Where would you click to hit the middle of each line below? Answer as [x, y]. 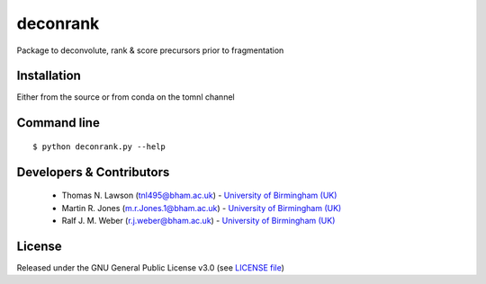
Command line [58, 123]
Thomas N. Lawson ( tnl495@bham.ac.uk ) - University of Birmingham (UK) [199, 195]
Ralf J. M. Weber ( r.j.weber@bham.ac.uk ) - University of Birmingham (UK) [198, 221]
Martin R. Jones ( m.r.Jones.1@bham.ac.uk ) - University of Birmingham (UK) [202, 208]
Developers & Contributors [93, 172]
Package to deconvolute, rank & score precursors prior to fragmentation [150, 50]
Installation [49, 76]
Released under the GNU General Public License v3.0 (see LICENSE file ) [151, 267]
